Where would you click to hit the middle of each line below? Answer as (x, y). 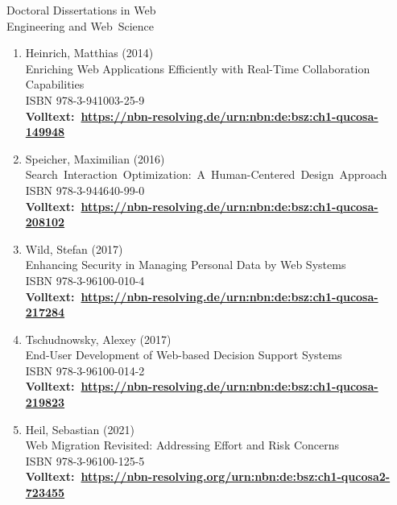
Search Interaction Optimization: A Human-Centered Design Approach (206, 174)
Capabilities (55, 84)
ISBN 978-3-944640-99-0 (85, 190)
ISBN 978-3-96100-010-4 (85, 280)
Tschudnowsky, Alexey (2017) (98, 339)
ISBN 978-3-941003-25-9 (85, 99)
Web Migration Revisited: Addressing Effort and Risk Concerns (182, 445)
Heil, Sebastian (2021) (80, 429)
